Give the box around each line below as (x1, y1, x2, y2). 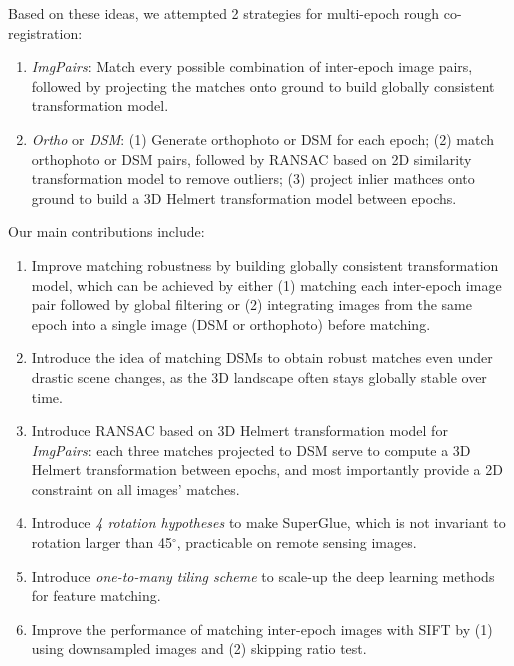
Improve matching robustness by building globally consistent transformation (31, 254, 499, 275)
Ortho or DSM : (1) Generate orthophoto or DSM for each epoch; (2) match (31, 128, 495, 149)
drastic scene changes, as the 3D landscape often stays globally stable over (31, 366, 487, 387)
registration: (8, 22, 83, 43)
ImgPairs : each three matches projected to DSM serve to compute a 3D (31, 439, 471, 460)
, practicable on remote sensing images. (176, 532, 417, 553)
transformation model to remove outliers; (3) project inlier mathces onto (31, 168, 475, 189)
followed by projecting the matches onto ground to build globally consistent (31, 75, 495, 96)
